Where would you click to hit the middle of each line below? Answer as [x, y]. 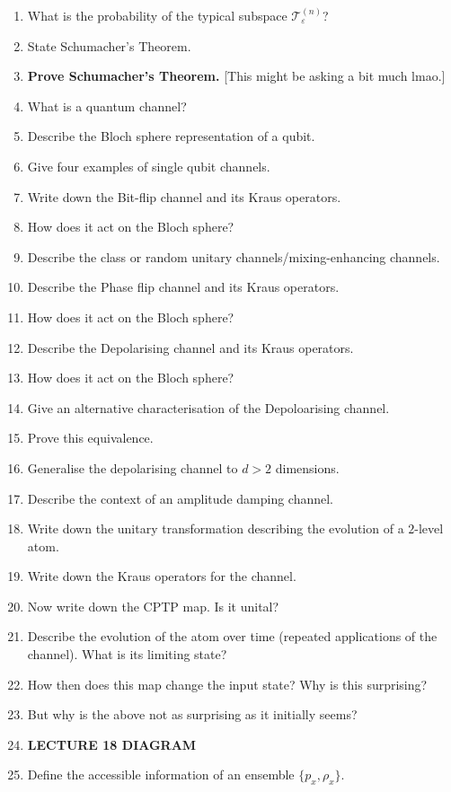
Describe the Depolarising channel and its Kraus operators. [190, 347]
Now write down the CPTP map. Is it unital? [153, 606]
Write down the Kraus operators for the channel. [162, 576]
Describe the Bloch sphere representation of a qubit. [171, 136]
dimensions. [307, 467]
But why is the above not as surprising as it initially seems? [192, 714]
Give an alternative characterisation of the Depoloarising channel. [208, 407]
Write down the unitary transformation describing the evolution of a [216, 528]
